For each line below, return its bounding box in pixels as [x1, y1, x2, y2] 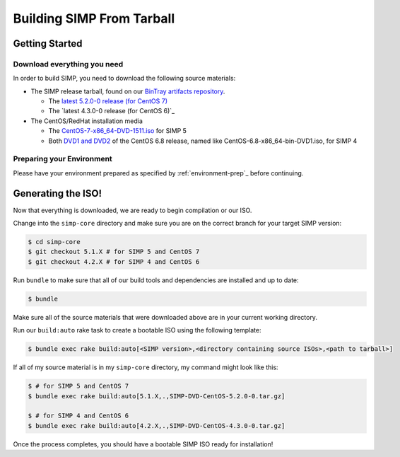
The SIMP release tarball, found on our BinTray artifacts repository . [30, 87, 225, 96]
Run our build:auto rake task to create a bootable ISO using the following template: [13, 326, 261, 335]
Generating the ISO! [13, 187, 102, 199]
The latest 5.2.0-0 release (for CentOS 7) [48, 97, 168, 105]
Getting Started [13, 37, 83, 50]
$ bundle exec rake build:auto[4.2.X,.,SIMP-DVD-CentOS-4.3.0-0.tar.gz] [28, 422, 286, 429]
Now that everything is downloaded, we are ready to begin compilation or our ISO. [13, 206, 252, 214]
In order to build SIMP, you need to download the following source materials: [13, 74, 236, 83]
